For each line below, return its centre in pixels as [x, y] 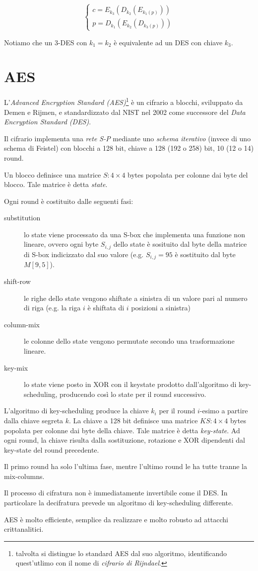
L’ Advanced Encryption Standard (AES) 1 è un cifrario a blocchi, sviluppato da [124, 101]
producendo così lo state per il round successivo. [133, 394]
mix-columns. [24, 476]
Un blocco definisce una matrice [53, 174]
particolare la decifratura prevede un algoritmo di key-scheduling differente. [119, 503]
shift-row [17, 281]
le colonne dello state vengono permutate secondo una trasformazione [129, 341]
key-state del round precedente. [52, 449]
